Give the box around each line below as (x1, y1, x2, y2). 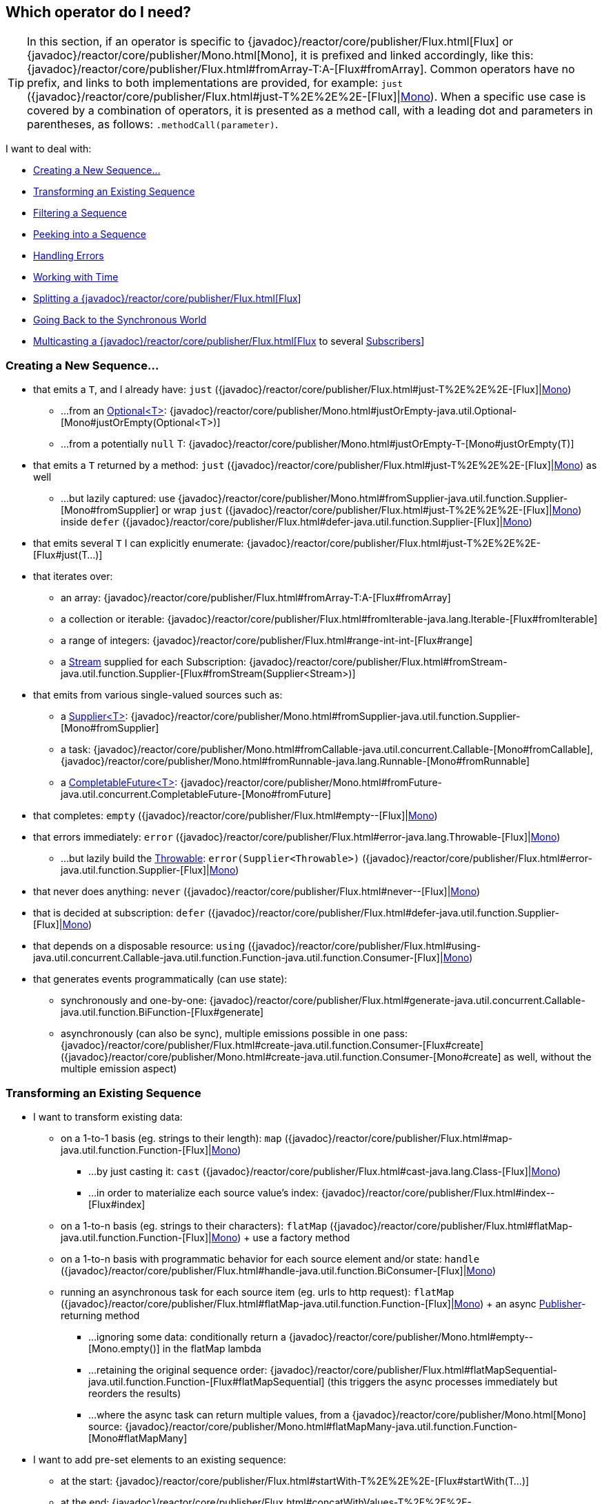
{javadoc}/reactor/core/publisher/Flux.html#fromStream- (248, 656, 508, 668)
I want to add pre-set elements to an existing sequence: (33, 1453, 286, 1465)
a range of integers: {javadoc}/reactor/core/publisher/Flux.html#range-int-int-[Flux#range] (61, 634, 473, 647)
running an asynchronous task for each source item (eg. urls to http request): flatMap (61, 1285, 454, 1298)
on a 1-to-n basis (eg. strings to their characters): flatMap (61, 1219, 328, 1232)
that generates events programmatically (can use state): (33, 973, 288, 985)
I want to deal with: (6, 143, 92, 155)
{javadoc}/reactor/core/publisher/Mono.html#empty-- (288, 1330, 534, 1343)
